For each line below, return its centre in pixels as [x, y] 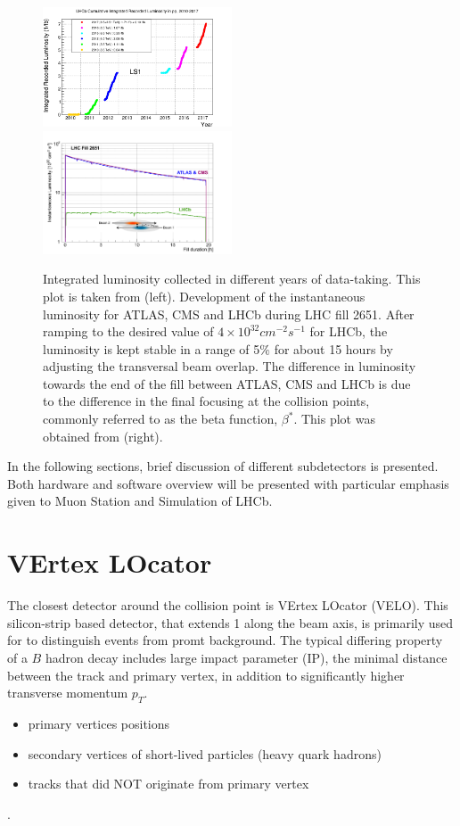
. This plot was [334, 419]
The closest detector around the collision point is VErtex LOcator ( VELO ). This [228, 605]
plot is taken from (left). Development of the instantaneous [204, 296]
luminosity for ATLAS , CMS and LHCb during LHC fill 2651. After [229, 314]
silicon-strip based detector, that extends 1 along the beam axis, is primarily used [230, 622]
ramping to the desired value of [128, 331]
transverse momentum [68, 693]
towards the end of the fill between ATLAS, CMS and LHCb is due [227, 383]
